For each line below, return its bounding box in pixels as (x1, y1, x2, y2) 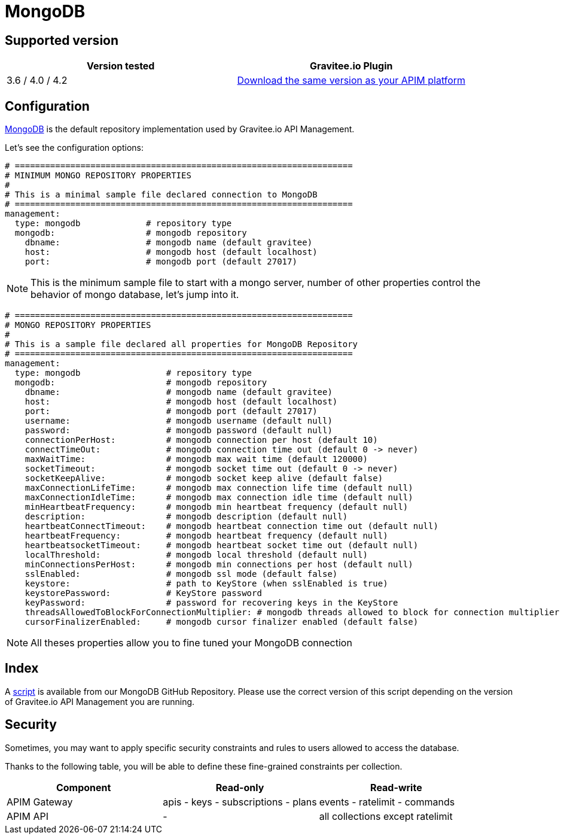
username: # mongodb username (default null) (25, 416, 333, 426)
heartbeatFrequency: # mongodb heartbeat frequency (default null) (25, 531, 388, 541)
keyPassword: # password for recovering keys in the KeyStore (25, 598, 398, 608)
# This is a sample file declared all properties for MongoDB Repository (5, 339, 358, 349)
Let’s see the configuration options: (5, 142, 144, 153)
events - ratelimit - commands (319, 795, 455, 808)
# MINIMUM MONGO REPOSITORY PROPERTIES (5, 171, 191, 181)
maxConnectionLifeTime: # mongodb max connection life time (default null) (25, 483, 413, 493)
